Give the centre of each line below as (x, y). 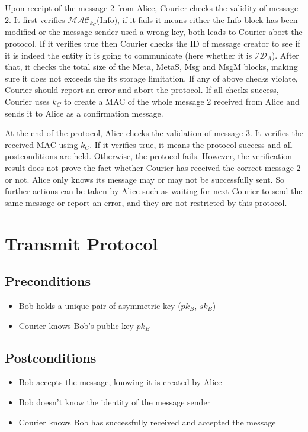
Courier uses (27, 101)
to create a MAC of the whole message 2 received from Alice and (182, 101)
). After (285, 55)
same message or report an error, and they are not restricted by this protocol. (146, 202)
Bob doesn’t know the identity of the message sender (115, 402)
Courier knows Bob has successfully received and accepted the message (147, 422)
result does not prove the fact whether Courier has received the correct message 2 (153, 167)
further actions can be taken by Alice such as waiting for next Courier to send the (154, 191)
